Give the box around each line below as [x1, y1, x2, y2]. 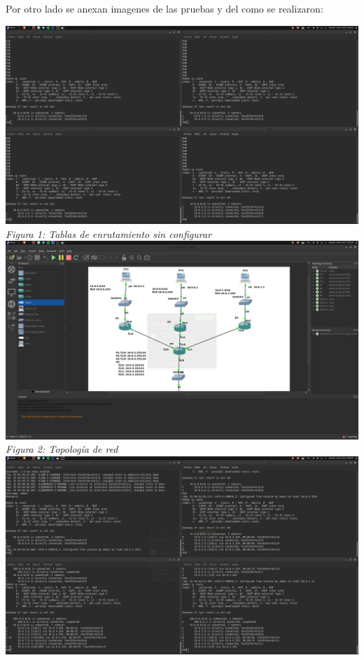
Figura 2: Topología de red [6, 442, 118, 456]
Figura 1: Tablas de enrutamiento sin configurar [6, 226, 211, 241]
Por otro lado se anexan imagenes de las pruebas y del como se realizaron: [6, 1, 323, 15]
